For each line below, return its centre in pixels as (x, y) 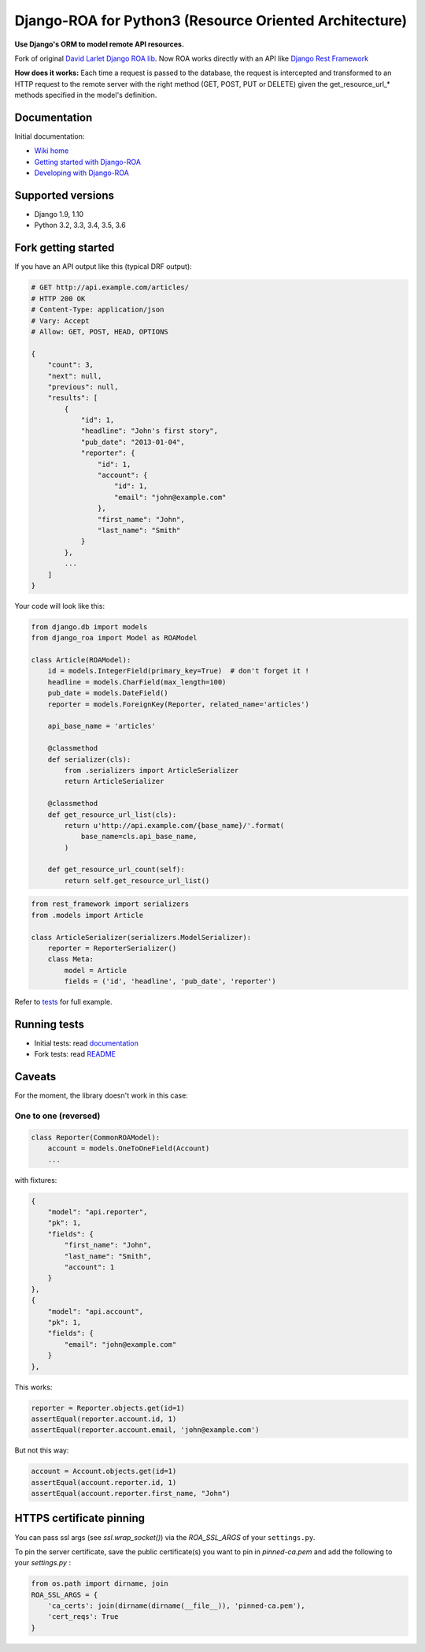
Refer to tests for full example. (63, 1002)
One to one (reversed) (57, 1116)
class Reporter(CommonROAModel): (96, 1137)
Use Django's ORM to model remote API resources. (100, 44)
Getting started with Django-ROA (88, 162)
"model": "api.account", (96, 1311)
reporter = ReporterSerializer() (112, 949)
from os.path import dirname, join (100, 1584)
